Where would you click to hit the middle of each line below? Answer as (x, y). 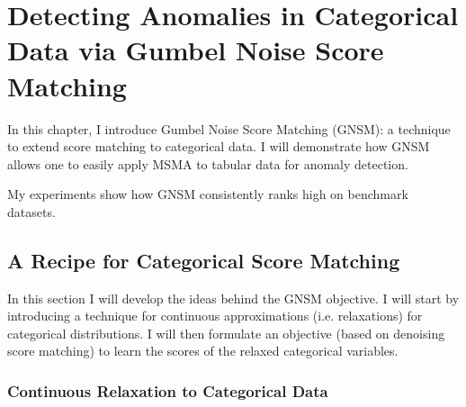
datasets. (31, 211)
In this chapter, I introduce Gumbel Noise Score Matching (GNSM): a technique (229, 128)
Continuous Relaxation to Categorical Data (168, 390)
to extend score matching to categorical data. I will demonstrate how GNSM (219, 146)
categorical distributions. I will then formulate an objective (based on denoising (226, 333)
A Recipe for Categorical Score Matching (204, 260)
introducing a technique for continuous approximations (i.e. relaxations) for (215, 316)
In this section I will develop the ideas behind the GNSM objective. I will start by (233, 298)
